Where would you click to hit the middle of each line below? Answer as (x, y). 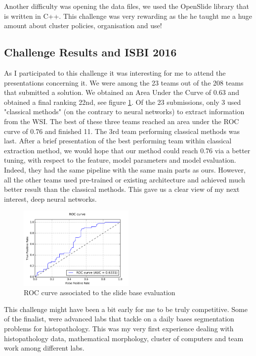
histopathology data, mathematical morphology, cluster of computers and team (124, 338)
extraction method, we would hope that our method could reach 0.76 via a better (127, 150)
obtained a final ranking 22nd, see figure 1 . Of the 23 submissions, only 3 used (123, 102)
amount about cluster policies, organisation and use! (83, 25)
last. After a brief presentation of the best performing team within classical (118, 141)
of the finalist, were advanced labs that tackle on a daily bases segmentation (119, 319)
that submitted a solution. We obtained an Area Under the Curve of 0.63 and (122, 92)
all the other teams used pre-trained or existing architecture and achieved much (125, 179)
